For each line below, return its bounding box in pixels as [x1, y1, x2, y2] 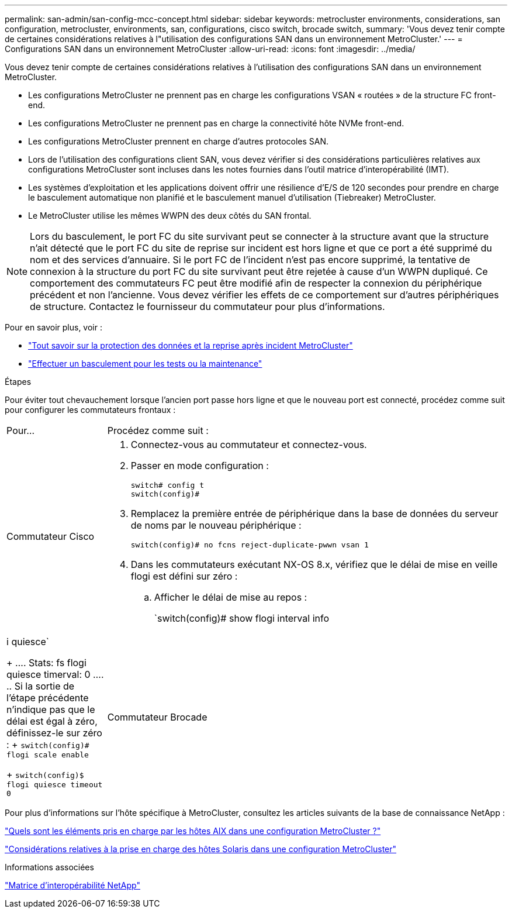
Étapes [5, 377, 32, 387]
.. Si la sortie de [6, 680, 75, 692]
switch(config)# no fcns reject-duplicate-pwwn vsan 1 [130, 540, 369, 549]
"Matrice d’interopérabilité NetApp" [5, 880, 140, 890]
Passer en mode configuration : [130, 460, 269, 471]
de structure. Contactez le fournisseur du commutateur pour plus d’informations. [30, 301, 385, 312]
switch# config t [130, 481, 205, 490]
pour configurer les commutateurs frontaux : [5, 405, 176, 415]
